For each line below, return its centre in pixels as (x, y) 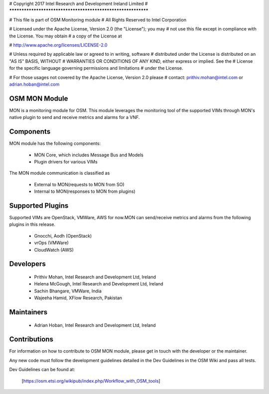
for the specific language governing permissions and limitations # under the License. (96, 68)
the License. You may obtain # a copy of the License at (66, 36)
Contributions (31, 339)
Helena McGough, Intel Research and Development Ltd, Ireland (99, 284)
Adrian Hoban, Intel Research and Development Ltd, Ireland (95, 325)
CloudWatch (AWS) (54, 250)
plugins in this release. (32, 225)
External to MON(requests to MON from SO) (79, 184)
